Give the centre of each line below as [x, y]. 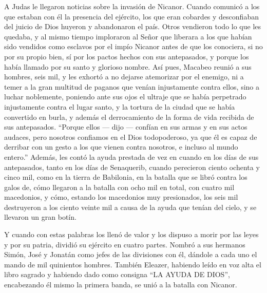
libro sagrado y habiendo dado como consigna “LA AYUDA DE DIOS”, [117, 274]
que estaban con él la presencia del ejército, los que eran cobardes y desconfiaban [131, 16]
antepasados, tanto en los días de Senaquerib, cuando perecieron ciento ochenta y [132, 167]
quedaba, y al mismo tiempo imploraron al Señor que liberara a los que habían [128, 36]
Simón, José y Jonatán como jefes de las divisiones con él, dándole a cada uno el [131, 254]
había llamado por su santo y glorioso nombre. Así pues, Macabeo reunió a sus [128, 66]
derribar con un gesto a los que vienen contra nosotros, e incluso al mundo [121, 147]
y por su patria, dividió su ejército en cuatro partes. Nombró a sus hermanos [125, 244]
